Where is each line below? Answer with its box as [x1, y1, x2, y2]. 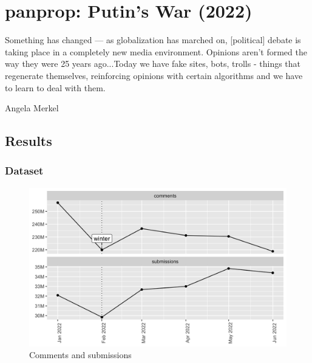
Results [5, 131, 52, 150]
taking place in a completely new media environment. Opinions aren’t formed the [5, 45, 307, 58]
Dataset [5, 163, 44, 178]
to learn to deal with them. [5, 81, 106, 94]
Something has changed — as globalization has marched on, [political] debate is [5, 33, 301, 46]
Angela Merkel [5, 102, 59, 114]
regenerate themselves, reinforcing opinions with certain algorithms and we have [5, 69, 303, 81]
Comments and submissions [29, 348, 132, 361]
